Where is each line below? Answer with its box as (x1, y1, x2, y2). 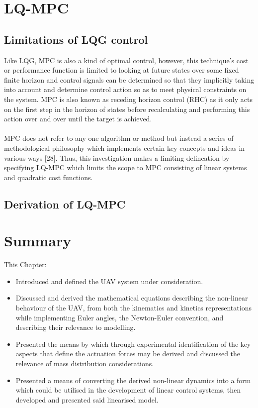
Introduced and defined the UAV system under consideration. (15, 276, 203, 286)
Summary (4, 230, 72, 251)
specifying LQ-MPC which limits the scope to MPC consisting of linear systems (4, 162, 247, 173)
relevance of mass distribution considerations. (15, 358, 154, 368)
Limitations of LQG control (4, 31, 148, 47)
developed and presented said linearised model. (15, 394, 159, 405)
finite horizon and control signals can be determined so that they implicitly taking (4, 74, 255, 85)
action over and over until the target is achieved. (4, 113, 152, 124)
